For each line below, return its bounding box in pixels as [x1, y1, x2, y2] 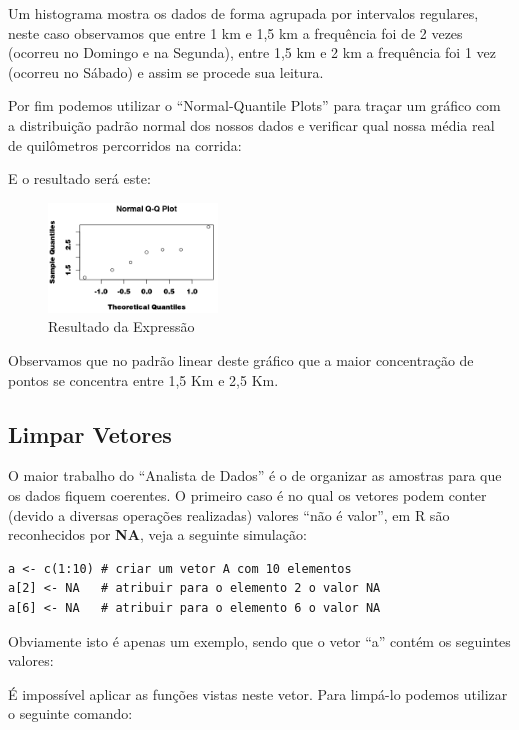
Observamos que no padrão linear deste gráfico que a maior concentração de [8, 350, 474, 370]
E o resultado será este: [8, 168, 151, 189]
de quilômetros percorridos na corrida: [8, 134, 242, 155]
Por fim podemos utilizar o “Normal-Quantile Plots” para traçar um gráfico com [8, 95, 501, 116]
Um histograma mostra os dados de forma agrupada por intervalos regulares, [8, 3, 479, 23]
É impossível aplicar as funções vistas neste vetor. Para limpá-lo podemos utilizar [8, 683, 508, 704]
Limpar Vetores [8, 418, 172, 449]
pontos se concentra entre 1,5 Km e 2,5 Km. [8, 369, 279, 390]
